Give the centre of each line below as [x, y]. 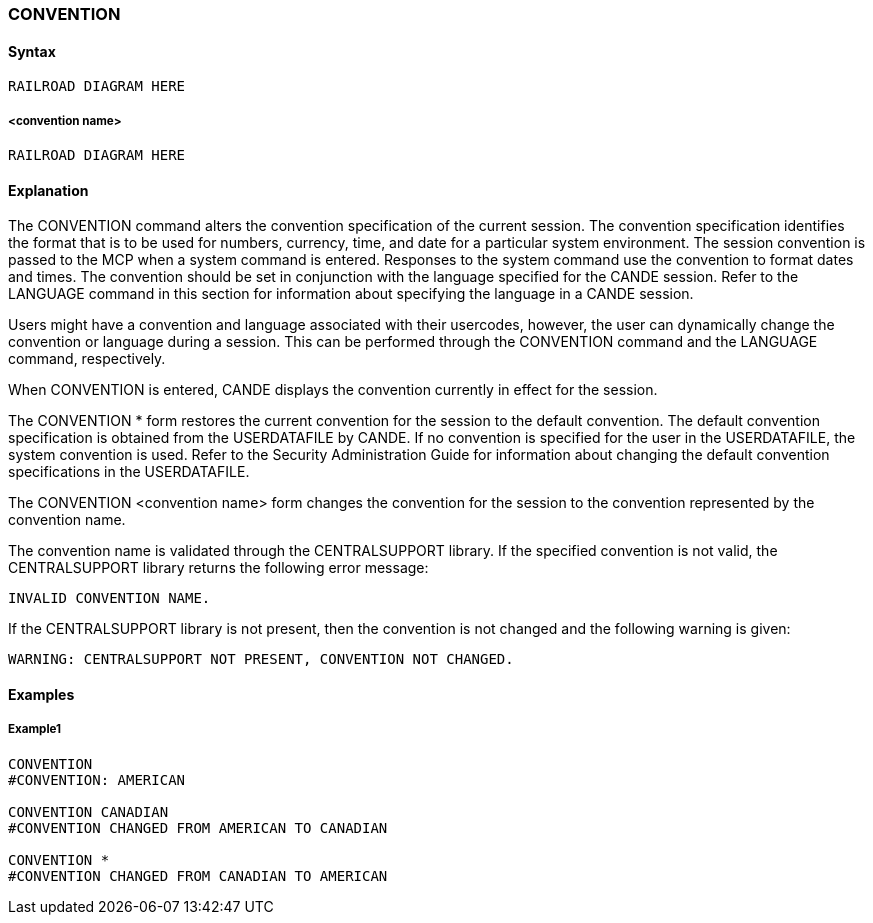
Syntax [32, 51]
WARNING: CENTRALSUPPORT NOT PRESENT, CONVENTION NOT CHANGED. [261, 659]
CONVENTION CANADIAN [88, 811]
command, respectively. [87, 359]
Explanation [48, 190]
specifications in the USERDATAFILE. [129, 472]
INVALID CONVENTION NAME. [109, 598]
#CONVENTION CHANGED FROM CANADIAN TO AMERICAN [198, 875]
